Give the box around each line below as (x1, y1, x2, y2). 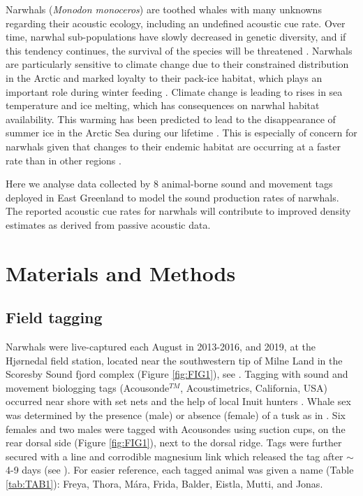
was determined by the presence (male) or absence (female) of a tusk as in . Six (6, 408, 346, 423)
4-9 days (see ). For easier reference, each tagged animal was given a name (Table (6, 462, 354, 477)
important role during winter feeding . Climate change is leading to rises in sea (6, 84, 343, 99)
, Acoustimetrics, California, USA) (180, 380, 327, 395)
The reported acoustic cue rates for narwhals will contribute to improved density (6, 204, 351, 218)
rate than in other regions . (6, 153, 121, 167)
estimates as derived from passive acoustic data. (6, 217, 211, 232)
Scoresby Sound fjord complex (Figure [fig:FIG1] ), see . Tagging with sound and (6, 367, 348, 381)
